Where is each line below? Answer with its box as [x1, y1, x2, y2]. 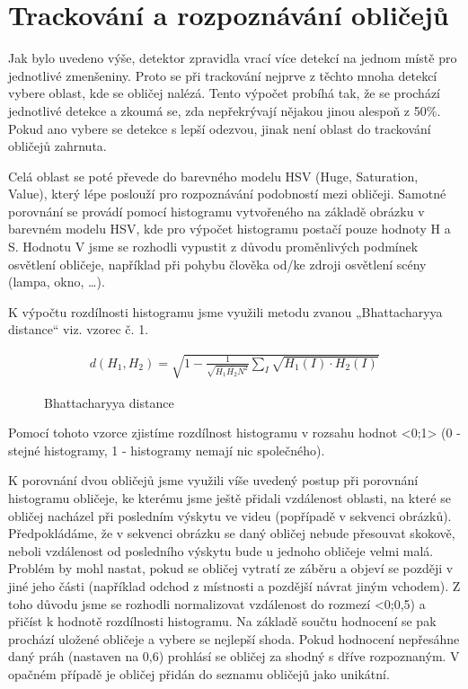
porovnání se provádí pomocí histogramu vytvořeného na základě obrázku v [8, 201, 425, 220]
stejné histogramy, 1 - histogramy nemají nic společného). [8, 440, 325, 459]
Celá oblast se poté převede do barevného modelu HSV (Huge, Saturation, [8, 166, 419, 185]
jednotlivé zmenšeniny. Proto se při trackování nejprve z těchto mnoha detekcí [8, 66, 437, 84]
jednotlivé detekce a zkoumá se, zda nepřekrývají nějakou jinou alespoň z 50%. [8, 101, 441, 119]
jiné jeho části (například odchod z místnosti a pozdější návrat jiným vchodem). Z [8, 576, 461, 595]
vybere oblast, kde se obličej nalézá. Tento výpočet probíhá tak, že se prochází [8, 84, 440, 102]
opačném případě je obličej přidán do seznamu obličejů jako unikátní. [8, 664, 390, 683]
